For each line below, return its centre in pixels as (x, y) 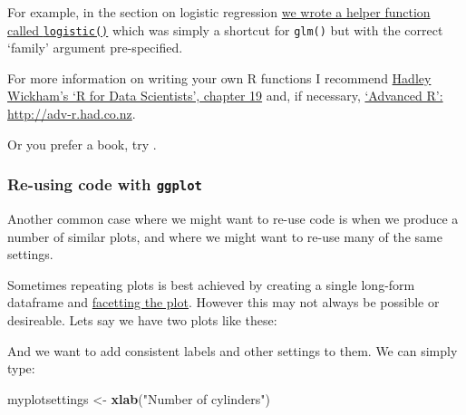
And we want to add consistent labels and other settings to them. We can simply (233, 350)
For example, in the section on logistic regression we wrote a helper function (219, 12)
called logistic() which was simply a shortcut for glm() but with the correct (225, 29)
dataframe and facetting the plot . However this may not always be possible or (223, 302)
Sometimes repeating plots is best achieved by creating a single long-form (211, 284)
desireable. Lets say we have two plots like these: (142, 319)
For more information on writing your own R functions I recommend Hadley (219, 77)
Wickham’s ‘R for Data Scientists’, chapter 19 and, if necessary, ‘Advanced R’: (225, 96)
